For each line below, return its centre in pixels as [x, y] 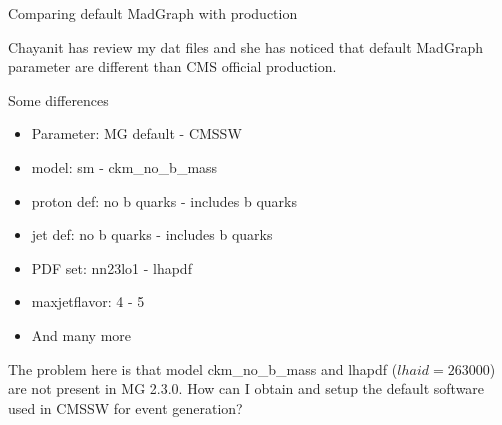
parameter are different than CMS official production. [172, 66]
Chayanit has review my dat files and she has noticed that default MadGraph [245, 46]
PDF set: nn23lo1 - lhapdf [111, 267]
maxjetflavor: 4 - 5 [88, 301]
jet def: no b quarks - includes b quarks [152, 234]
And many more [81, 334]
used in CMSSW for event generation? [125, 407]
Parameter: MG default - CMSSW [136, 133]
